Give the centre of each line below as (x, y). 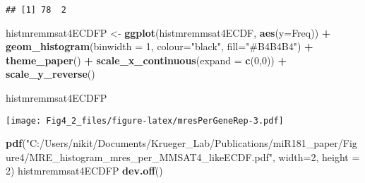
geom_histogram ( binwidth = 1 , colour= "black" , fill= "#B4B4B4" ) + (160, 46)
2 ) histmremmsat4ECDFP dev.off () (84, 171)
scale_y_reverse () (50, 74)
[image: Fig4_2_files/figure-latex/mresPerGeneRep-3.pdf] (145, 120)
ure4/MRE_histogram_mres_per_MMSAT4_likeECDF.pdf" (139, 157)
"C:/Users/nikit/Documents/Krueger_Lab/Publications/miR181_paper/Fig (191, 143)
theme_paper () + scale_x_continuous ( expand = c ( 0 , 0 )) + (146, 60)
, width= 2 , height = (316, 157)
